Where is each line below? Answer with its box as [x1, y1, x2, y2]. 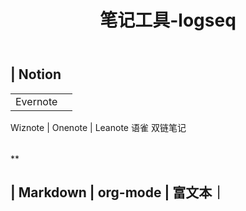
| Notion [10, 66, 62, 83]
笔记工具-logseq [99, 9, 237, 32]
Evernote [15, 94, 58, 108]
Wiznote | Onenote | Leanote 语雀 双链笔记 [10, 121, 187, 133]
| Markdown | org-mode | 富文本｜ [10, 184, 226, 201]
